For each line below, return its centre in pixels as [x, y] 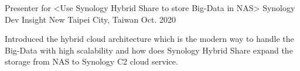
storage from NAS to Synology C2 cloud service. [91, 61]
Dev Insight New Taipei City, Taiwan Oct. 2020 [90, 19]
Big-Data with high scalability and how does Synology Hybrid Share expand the [149, 50]
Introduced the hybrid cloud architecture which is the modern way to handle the [149, 39]
